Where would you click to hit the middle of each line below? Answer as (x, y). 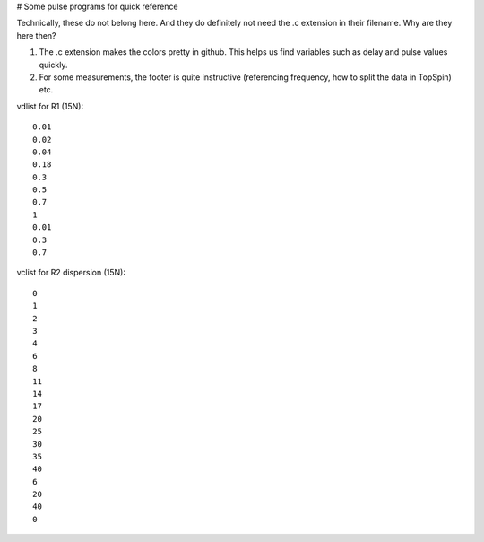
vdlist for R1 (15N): (50, 106)
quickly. (53, 65)
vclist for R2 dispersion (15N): (71, 273)
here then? (37, 35)
